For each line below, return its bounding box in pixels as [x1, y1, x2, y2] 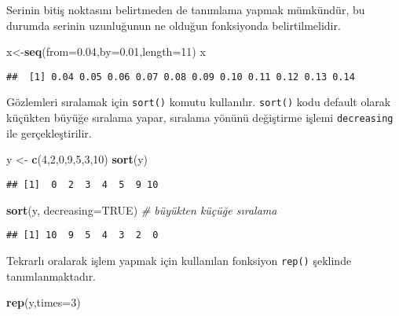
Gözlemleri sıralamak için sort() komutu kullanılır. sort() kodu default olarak [6, 94, 391, 110]
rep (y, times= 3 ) [6, 294, 81, 310]
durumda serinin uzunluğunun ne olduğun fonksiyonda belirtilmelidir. [6, 17, 341, 33]
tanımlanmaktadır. [6, 267, 97, 284]
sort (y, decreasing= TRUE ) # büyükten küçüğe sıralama [6, 201, 277, 218]
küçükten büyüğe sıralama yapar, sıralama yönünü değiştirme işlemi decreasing [6, 109, 394, 126]
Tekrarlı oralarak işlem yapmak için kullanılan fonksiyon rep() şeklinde [6, 252, 352, 268]
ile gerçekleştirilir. [6, 124, 92, 141]
